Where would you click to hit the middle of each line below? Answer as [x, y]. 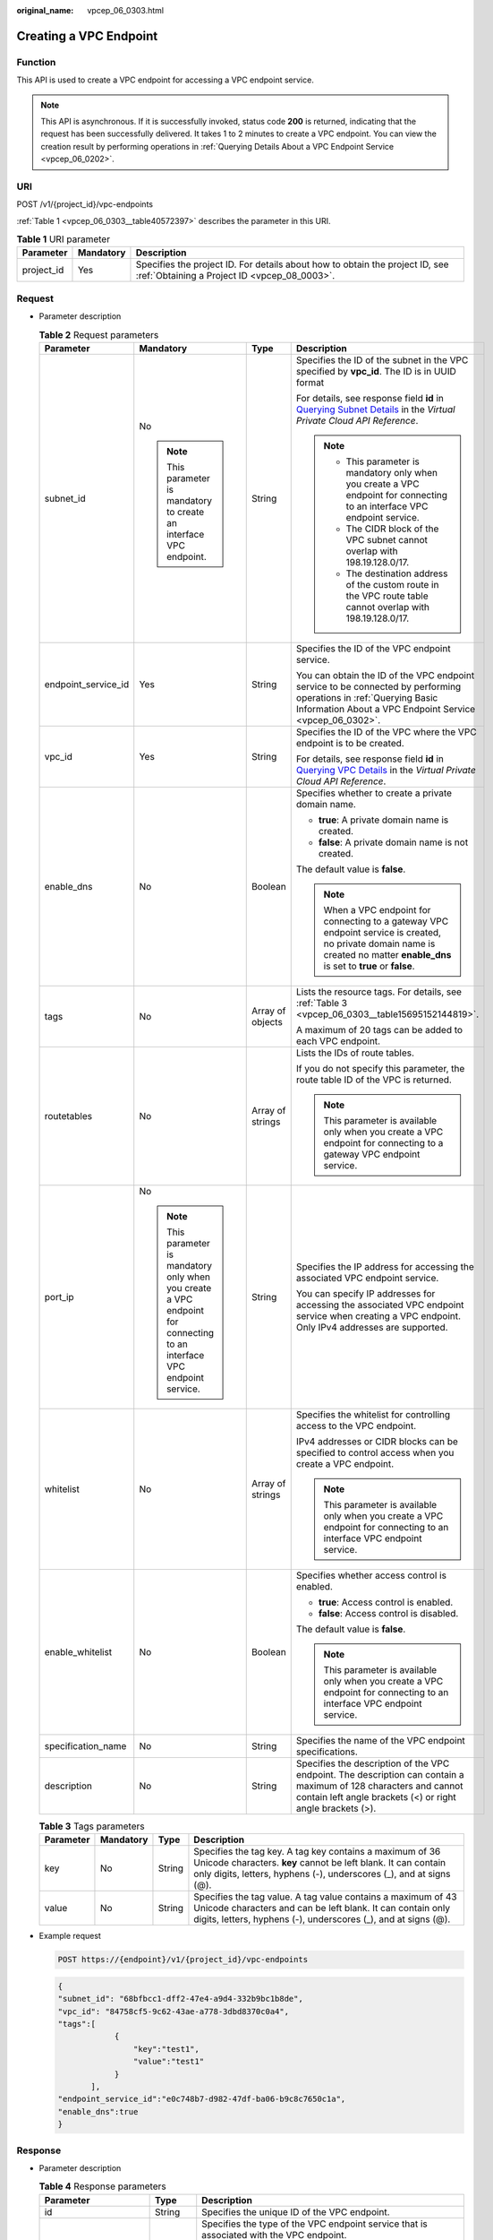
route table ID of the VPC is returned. [374, 1080]
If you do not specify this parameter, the [380, 1068]
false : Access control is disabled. [388, 1613]
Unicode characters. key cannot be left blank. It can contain [320, 1863]
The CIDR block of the [392, 529]
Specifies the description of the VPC [373, 1763]
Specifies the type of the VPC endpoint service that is [315, 2224]
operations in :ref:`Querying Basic [367, 697]
